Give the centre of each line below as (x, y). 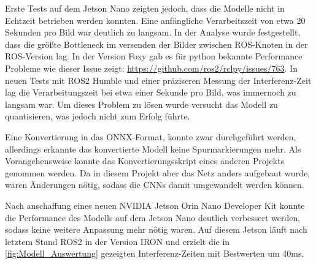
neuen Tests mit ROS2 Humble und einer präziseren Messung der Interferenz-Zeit (158, 80)
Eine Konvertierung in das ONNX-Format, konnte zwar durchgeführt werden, (151, 136)
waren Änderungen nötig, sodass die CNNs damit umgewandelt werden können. (155, 185)
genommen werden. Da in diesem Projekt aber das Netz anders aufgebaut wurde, (158, 172)
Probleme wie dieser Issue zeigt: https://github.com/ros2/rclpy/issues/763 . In (151, 68)
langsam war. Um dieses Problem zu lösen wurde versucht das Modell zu (141, 104)
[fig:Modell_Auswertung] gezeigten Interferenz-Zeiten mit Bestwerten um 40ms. (155, 253)
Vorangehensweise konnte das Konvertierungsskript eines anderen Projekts (145, 161)
